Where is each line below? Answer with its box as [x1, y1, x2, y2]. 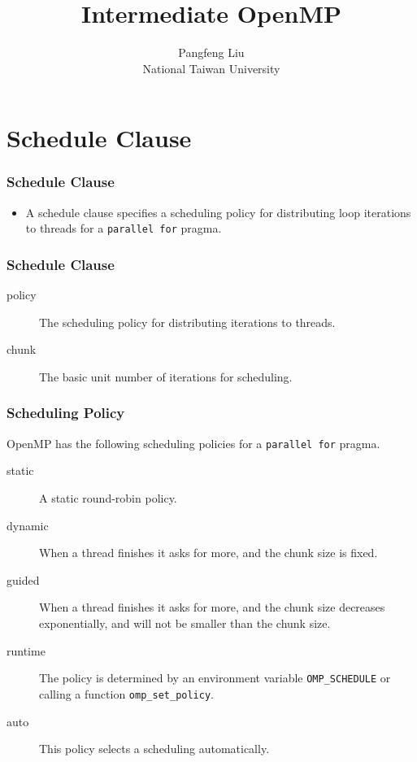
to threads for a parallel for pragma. [25, 220, 222, 237]
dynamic [7, 516, 49, 533]
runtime [7, 642, 46, 659]
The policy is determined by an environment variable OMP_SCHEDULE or [39, 669, 391, 686]
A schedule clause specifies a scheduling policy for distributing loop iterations [25, 203, 411, 220]
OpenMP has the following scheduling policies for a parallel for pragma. [7, 434, 380, 451]
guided [7, 571, 40, 588]
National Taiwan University [142, 59, 280, 76]
